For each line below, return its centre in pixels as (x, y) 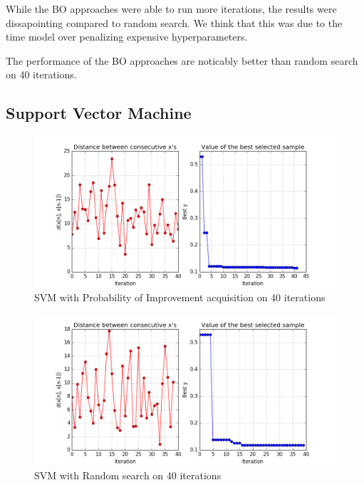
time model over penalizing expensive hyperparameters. (127, 37)
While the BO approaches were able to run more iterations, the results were (171, 9)
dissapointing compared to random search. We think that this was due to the (174, 22)
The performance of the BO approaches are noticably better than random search (182, 60)
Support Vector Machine (99, 113)
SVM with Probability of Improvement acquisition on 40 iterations (180, 297)
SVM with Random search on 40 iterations (128, 475)
